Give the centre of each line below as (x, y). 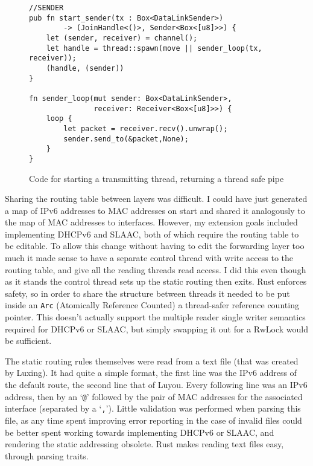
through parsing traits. (47, 455)
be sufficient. (28, 341)
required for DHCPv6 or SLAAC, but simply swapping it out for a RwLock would (157, 328)
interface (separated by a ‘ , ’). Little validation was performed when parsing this (153, 408)
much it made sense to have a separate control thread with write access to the (149, 258)
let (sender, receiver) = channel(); (122, 38)
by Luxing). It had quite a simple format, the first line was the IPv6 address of (151, 373)
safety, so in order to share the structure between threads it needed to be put (147, 293)
